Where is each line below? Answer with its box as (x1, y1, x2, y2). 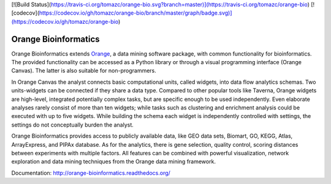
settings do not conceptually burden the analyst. (11, 121, 134, 128)
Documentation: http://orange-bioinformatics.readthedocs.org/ (11, 169, 171, 177)
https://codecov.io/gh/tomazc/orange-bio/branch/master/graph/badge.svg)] (39, 9, 232, 17)
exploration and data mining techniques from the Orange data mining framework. (11, 158, 216, 165)
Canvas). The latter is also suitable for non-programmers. (11, 67, 156, 75)
